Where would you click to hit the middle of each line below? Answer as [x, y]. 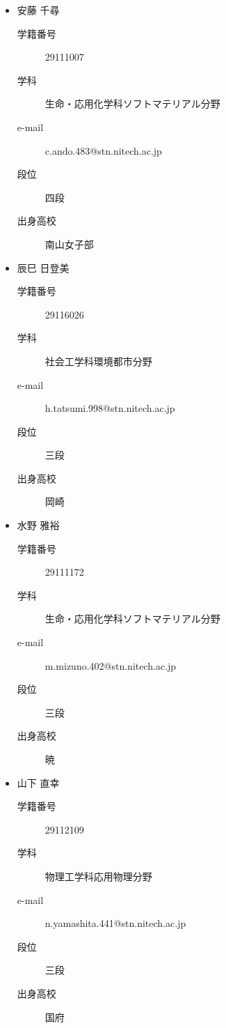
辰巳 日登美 [43, 267]
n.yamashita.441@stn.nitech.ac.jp [115, 923]
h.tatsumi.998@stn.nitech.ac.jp [110, 408]
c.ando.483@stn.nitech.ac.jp [103, 150]
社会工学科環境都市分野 [98, 361]
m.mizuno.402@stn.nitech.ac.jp [111, 665]
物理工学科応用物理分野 [98, 876]
